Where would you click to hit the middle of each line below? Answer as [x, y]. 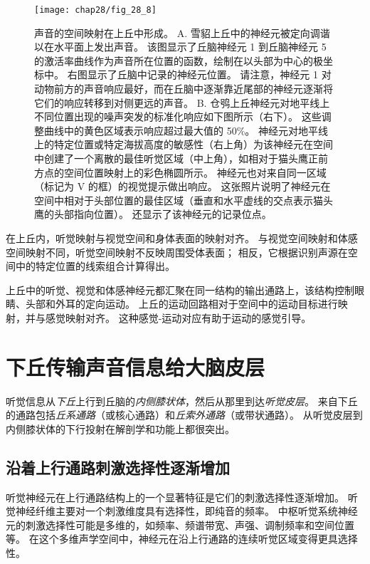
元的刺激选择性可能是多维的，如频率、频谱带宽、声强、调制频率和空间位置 [180, 524]
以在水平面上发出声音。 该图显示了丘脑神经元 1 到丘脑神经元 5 [180, 47]
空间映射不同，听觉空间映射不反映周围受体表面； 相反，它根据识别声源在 [177, 252]
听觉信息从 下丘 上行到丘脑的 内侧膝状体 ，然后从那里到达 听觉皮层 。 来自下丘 [182, 401]
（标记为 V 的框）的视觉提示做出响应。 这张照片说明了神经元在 [183, 186]
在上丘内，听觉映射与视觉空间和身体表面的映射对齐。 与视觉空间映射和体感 [182, 237]
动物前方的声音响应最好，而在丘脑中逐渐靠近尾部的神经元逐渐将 [184, 89]
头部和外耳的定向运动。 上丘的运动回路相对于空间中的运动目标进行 [181, 304]
